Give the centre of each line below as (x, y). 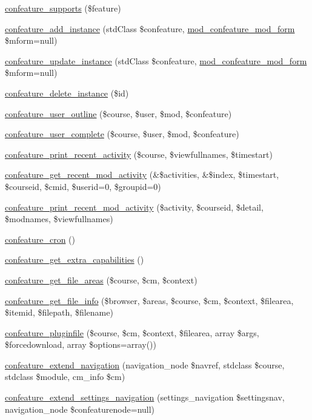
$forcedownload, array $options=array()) (81, 344)
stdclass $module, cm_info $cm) (65, 377)
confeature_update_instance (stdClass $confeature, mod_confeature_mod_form (156, 60)
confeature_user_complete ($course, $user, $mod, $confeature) (122, 134)
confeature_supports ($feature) (63, 8)
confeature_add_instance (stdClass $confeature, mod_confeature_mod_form (150, 28)
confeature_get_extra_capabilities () (75, 259)
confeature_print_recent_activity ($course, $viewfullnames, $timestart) (139, 154)
